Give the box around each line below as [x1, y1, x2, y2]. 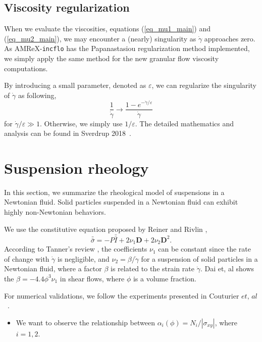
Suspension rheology [4, 157, 149, 178]
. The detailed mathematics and [135, 118, 234, 128]
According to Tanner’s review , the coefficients [4, 243, 147, 254]
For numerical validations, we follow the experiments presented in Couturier [4, 290, 239, 301]
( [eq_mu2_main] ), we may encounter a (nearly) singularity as [4, 33, 196, 43]
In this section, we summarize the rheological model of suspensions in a [4, 186, 225, 197]
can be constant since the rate [158, 243, 251, 254]
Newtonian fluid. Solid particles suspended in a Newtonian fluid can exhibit [4, 197, 238, 207]
